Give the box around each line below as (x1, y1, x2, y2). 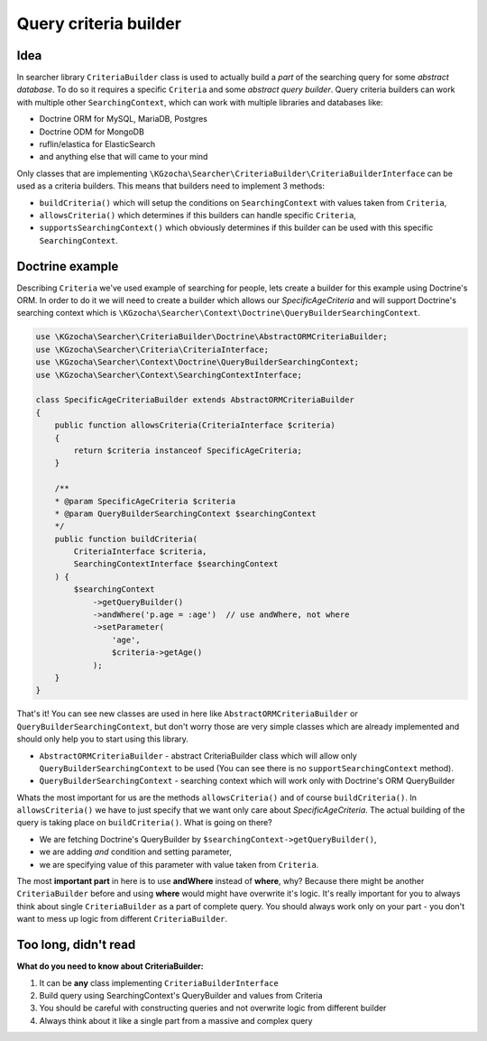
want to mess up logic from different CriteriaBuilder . (16, 914, 228, 925)
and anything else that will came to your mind (39, 152, 208, 162)
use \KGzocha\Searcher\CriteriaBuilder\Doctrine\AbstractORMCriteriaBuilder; (35, 332, 388, 342)
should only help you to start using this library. (16, 733, 189, 744)
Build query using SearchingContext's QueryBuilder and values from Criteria (39, 990, 324, 1000)
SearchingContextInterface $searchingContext (73, 559, 279, 569)
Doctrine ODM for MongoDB (39, 126, 144, 137)
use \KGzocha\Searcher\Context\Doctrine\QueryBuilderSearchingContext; (35, 357, 360, 367)
